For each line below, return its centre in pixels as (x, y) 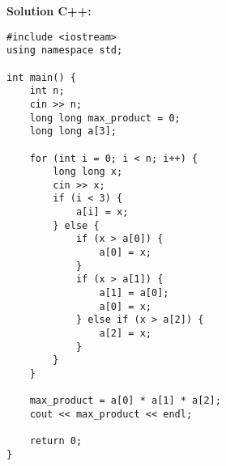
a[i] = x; (102, 212)
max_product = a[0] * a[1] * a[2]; (125, 401)
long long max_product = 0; (105, 118)
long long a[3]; (73, 131)
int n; (47, 91)
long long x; (88, 172)
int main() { (41, 77)
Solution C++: (49, 11)
